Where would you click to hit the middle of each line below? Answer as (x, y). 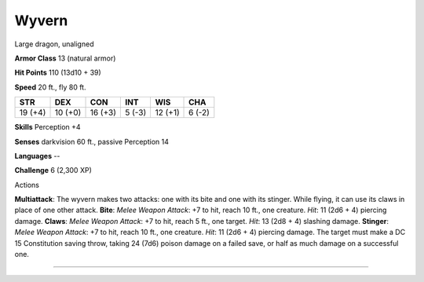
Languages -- (37, 156)
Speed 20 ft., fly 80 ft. (50, 87)
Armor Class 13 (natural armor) (65, 58)
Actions (27, 185)
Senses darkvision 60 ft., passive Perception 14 (91, 141)
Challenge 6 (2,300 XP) (53, 170)
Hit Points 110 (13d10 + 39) (58, 73)
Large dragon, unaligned (54, 44)
